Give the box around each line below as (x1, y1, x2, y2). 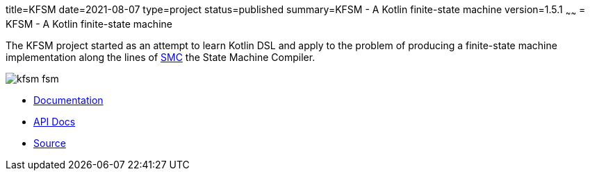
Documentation (33, 94, 104, 106)
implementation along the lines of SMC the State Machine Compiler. (6, 51, 316, 63)
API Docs (33, 115, 76, 127)
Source (33, 137, 66, 149)
